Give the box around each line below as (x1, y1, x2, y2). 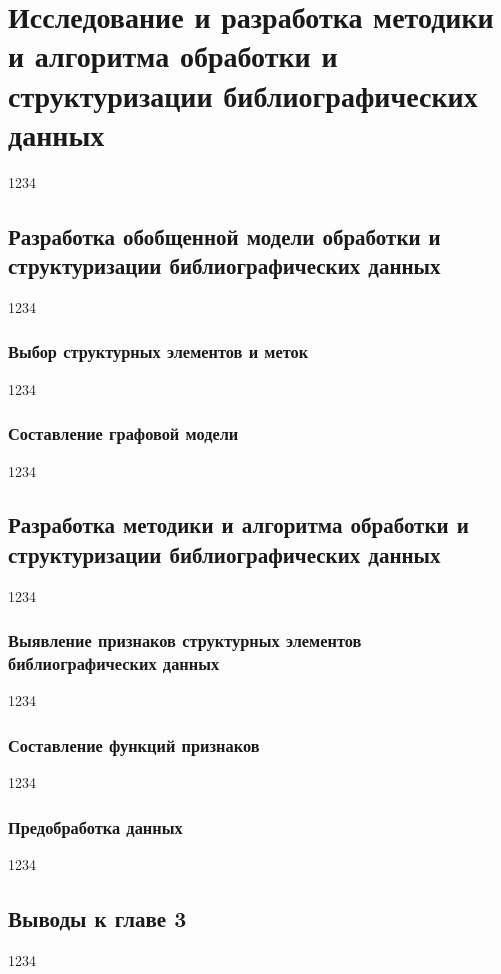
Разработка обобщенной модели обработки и (8, 220, 441, 251)
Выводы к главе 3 (8, 903, 187, 934)
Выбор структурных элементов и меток (8, 339, 309, 364)
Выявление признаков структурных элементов (8, 628, 362, 653)
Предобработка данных (8, 814, 183, 839)
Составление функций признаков (8, 732, 260, 757)
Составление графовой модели (8, 421, 239, 446)
